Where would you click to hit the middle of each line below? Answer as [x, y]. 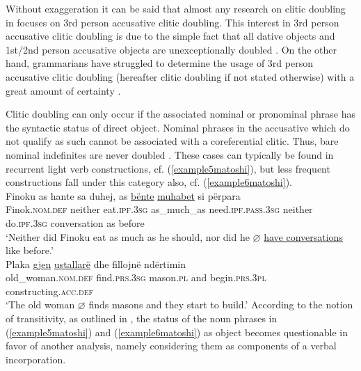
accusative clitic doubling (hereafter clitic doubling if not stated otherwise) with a [180, 76]
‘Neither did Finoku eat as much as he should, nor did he [128, 236]
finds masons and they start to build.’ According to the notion [221, 305]
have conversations [303, 236]
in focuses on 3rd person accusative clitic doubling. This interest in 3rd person [173, 22]
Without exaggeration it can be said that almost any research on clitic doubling [176, 8]
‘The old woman [40, 305]
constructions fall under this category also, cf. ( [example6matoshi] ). [149, 182]
